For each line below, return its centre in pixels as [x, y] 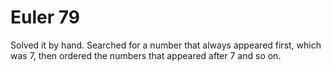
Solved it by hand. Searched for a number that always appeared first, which [166, 45]
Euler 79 [45, 17]
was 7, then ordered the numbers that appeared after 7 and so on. [146, 55]
